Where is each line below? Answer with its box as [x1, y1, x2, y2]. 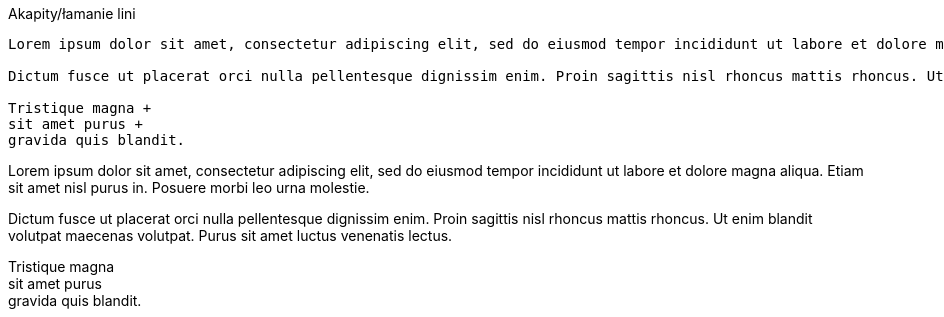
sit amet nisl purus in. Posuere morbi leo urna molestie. [8, 179, 370, 196]
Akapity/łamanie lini [8, 5, 136, 22]
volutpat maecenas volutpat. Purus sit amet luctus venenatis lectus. [8, 227, 453, 244]
